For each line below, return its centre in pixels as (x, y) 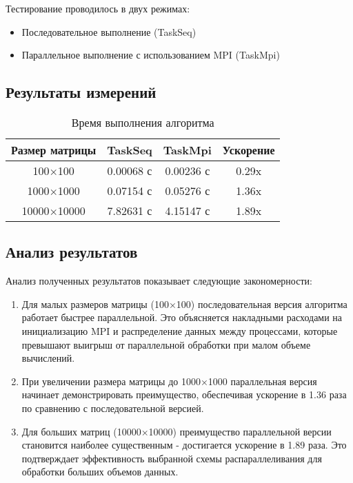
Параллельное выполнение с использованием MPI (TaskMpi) (151, 55)
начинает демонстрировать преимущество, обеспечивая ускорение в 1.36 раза (184, 394)
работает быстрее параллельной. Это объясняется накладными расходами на (182, 317)
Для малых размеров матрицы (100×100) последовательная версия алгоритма (184, 304)
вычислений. (48, 358)
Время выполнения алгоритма (143, 122)
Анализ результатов (72, 252)
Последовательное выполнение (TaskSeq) (109, 31)
